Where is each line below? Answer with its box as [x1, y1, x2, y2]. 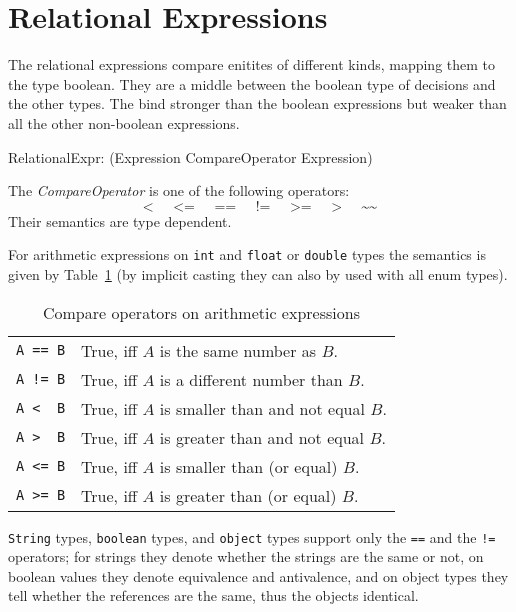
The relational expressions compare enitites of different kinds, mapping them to [8, 54, 496, 75]
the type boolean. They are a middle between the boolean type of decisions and [8, 73, 496, 94]
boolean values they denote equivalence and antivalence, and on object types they [8, 565, 509, 586]
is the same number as [159, 338, 317, 362]
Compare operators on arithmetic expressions [42, 300, 360, 324]
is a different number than [159, 367, 343, 391]
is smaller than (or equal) [159, 454, 338, 478]
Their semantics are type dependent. [8, 210, 232, 231]
